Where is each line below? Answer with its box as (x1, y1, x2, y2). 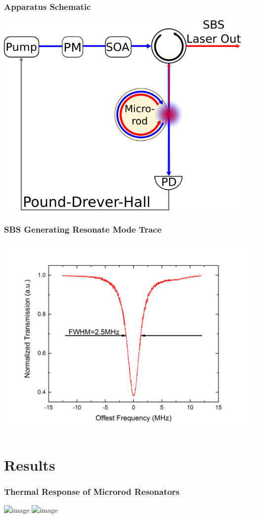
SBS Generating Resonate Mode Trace (4, 223, 162, 236)
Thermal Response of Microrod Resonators (4, 485, 180, 498)
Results (4, 454, 55, 475)
